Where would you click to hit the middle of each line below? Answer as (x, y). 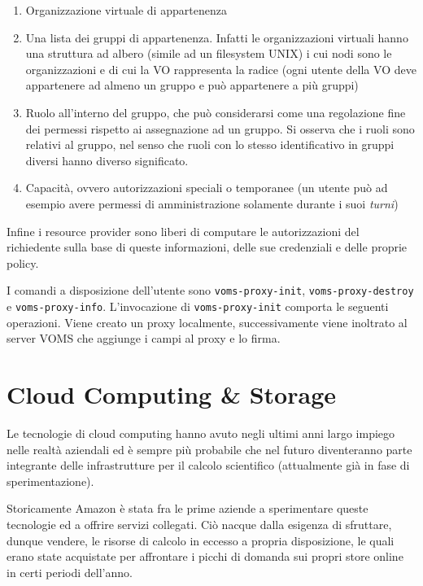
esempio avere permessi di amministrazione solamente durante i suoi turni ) (212, 203)
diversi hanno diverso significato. (107, 160)
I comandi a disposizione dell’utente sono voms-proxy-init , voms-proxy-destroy (210, 290)
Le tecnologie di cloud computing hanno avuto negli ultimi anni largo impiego (201, 433)
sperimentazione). (50, 481)
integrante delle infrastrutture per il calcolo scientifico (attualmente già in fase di (208, 465)
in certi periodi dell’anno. (70, 572)
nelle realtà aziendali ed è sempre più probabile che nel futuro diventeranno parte (209, 449)
